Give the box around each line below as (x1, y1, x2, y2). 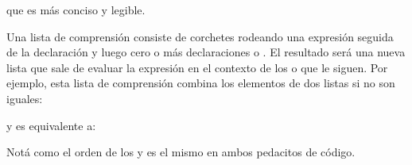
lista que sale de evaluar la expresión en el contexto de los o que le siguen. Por (6, 59, 388, 75)
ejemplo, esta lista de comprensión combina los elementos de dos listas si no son (6, 75, 395, 91)
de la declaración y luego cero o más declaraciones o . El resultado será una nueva (6, 44, 406, 60)
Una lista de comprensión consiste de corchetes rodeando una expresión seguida (6, 28, 394, 44)
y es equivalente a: (6, 117, 96, 133)
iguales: (6, 90, 43, 106)
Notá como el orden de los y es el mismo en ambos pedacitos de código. (6, 144, 356, 160)
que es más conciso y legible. (6, 2, 146, 17)
